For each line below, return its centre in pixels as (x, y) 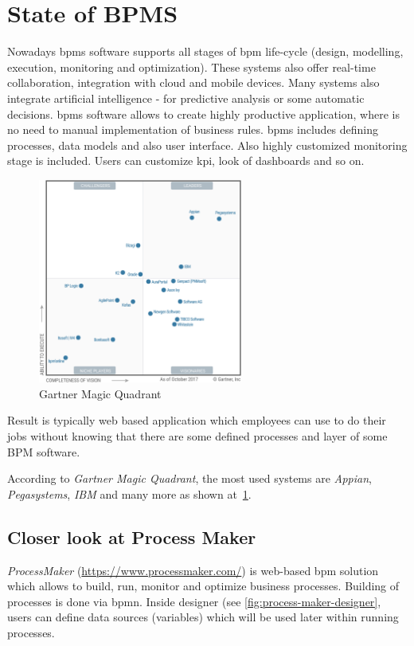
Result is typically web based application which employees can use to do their (197, 420)
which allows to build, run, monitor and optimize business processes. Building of (203, 586)
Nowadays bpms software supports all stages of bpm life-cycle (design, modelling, (205, 51)
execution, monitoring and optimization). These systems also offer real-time (191, 67)
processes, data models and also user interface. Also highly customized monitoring (207, 145)
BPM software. (44, 451)
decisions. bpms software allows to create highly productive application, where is (203, 114)
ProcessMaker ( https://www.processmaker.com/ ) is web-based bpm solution (193, 570)
